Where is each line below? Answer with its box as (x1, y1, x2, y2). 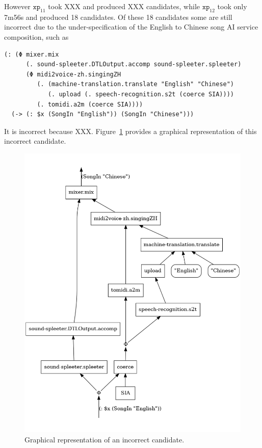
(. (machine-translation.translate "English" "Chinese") (37, 81, 234, 88)
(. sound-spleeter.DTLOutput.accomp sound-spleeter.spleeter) (25, 61, 242, 68)
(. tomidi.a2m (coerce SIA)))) (37, 100, 143, 108)
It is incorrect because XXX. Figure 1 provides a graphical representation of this (4, 125, 257, 136)
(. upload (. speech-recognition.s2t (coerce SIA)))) (47, 90, 234, 98)
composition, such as (4, 31, 69, 42)
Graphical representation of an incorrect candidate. (24, 434, 185, 445)
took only (217, 1, 247, 11)
